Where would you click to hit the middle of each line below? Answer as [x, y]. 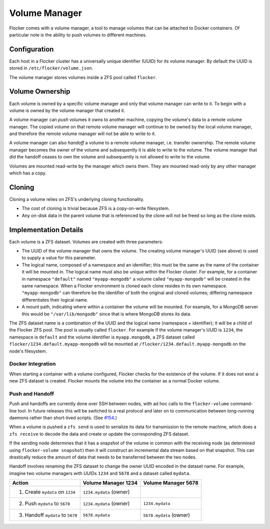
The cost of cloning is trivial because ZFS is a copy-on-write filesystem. [96, 208]
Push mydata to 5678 [47, 503]
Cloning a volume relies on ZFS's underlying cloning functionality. [77, 199]
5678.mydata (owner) [166, 515]
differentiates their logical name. [55, 299]
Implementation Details [46, 230]
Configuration [31, 49]
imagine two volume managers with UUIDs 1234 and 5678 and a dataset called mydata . [100, 473]
